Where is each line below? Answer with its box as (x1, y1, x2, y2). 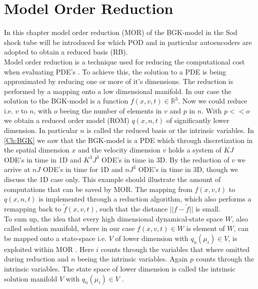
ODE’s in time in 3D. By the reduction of (101, 154, 229, 164)
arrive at (4, 164, 30, 174)
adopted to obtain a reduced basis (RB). (4, 46, 128, 57)
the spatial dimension (4, 144, 69, 155)
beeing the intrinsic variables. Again (77, 253, 188, 264)
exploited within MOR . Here (4, 243, 94, 254)
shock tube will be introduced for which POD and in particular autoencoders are (4, 36, 252, 47)
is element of (186, 223, 225, 233)
